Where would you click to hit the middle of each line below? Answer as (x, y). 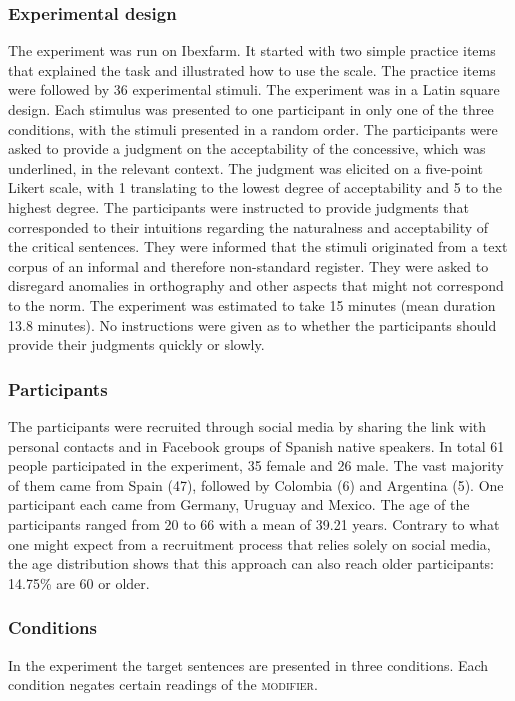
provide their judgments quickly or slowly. (136, 344)
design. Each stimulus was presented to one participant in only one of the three (251, 109)
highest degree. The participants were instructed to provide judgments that (238, 206)
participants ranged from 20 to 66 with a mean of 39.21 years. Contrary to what (254, 523)
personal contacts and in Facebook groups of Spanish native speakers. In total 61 (256, 445)
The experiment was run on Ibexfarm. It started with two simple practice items (252, 50)
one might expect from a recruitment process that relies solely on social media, (249, 543)
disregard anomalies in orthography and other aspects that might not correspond (256, 285)
